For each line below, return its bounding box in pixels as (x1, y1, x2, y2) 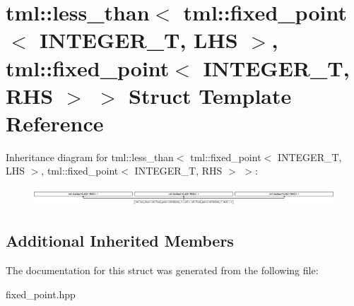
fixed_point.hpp (6, 286, 76, 301)
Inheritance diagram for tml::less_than (6, 149, 174, 164)
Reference (6, 108, 104, 137)
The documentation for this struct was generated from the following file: (6, 263, 319, 278)
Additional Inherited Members (6, 230, 234, 252)
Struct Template (129, 81, 292, 110)
